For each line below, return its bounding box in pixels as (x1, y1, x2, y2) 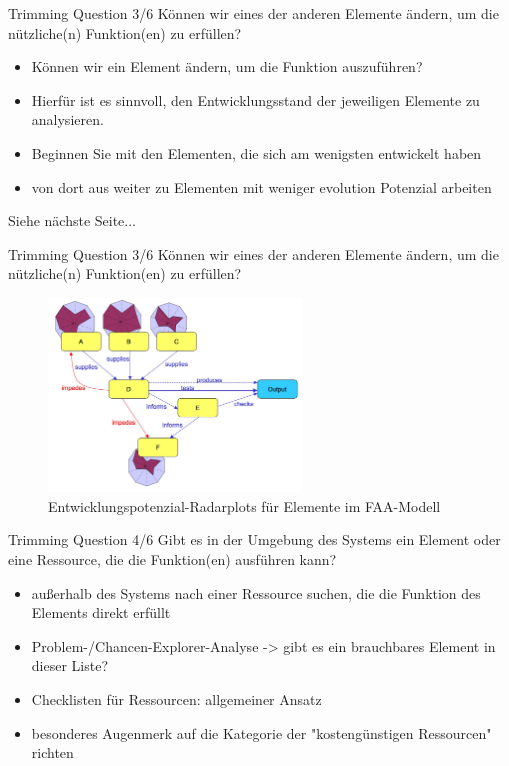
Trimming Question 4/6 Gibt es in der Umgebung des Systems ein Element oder (8, 529, 501, 550)
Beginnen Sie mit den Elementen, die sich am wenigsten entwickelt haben (31, 142, 482, 163)
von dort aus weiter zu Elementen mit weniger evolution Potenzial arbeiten (31, 176, 492, 197)
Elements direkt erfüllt (31, 602, 171, 623)
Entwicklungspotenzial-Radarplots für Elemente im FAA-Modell (48, 495, 441, 516)
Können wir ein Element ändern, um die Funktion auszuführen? (31, 56, 423, 77)
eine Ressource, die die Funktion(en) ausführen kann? (8, 548, 337, 569)
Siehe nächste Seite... (8, 210, 137, 231)
